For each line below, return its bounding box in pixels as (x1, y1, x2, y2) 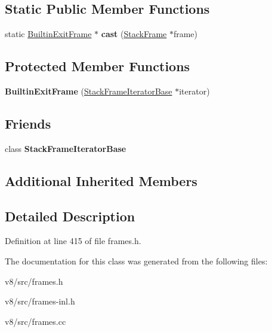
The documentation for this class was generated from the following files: (5, 254, 268, 267)
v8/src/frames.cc (5, 315, 66, 327)
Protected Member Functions (5, 57, 190, 75)
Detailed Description (5, 206, 135, 225)
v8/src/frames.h (5, 275, 63, 287)
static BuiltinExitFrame (5, 28, 92, 40)
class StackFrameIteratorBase (5, 142, 126, 154)
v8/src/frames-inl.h (5, 295, 75, 307)
